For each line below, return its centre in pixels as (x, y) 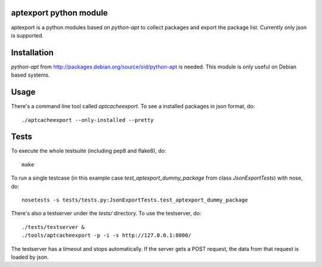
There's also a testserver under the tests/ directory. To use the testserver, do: (106, 213)
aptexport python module (60, 13)
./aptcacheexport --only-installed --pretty (88, 120)
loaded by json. (30, 257)
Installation (32, 53)
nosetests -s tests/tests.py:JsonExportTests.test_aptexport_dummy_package (135, 200)
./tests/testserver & (53, 227)
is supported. (27, 35)
